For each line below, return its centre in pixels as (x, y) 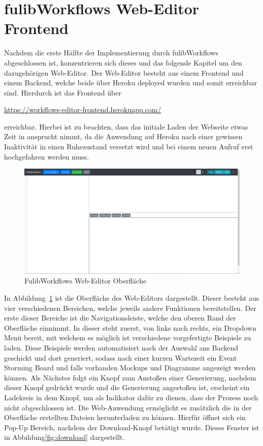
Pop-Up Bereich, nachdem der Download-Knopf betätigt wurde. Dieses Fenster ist (132, 427)
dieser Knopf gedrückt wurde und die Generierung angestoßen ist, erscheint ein (127, 387)
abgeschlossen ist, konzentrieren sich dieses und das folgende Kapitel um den (123, 62)
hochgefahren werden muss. (47, 156)
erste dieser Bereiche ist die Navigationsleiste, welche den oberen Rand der (120, 318)
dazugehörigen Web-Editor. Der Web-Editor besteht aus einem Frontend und (124, 72)
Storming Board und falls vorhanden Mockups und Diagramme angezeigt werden (130, 368)
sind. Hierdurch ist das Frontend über (63, 92)
